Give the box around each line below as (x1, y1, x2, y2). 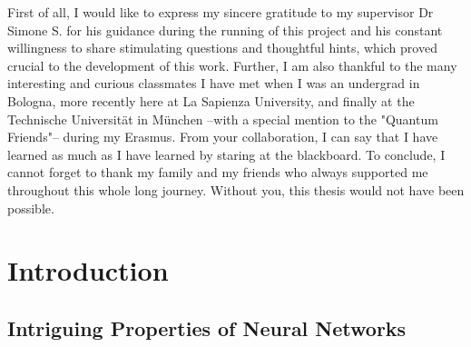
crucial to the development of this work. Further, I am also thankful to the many (7, 55, 457, 74)
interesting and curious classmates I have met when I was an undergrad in (7, 74, 420, 93)
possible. (7, 198, 54, 217)
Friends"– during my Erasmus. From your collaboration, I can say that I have (7, 127, 438, 146)
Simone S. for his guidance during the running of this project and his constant (7, 20, 443, 39)
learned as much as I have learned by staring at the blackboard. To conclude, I (7, 144, 446, 164)
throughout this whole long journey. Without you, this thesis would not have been (7, 180, 465, 199)
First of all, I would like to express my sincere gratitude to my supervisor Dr (7, 3, 434, 21)
